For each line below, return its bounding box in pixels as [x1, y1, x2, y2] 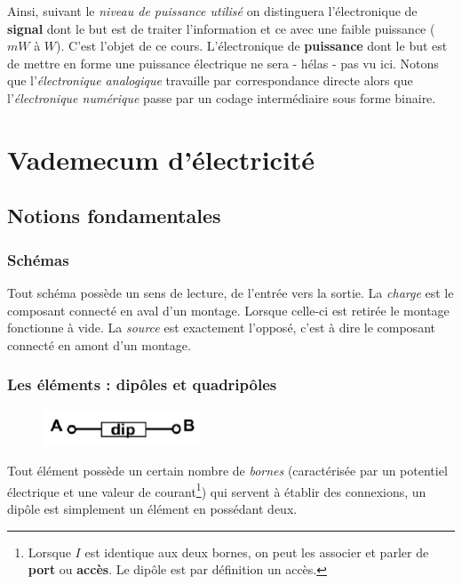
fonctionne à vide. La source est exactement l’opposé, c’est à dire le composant [7, 318, 435, 337]
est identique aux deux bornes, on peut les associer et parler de [84, 542, 429, 561]
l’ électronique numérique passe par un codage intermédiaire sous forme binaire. [7, 88, 436, 107]
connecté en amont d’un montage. [7, 335, 191, 354]
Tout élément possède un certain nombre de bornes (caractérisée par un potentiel [7, 461, 448, 480]
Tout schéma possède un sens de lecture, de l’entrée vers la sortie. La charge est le [7, 283, 454, 301]
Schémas [7, 248, 69, 270]
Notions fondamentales [7, 202, 221, 229]
